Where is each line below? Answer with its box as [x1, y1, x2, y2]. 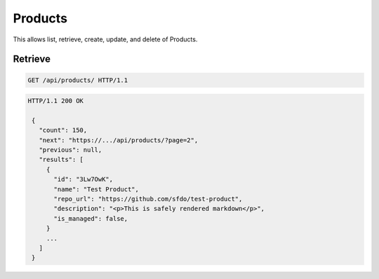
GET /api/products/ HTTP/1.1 [27, 76, 128, 84]
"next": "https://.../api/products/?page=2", [39, 136, 199, 144]
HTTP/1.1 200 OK [27, 97, 84, 105]
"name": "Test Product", [53, 185, 140, 193]
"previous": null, [39, 146, 102, 154]
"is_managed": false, [53, 215, 128, 222]
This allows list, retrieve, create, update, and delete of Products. [13, 35, 198, 43]
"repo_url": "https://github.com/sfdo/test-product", [53, 195, 243, 203]
